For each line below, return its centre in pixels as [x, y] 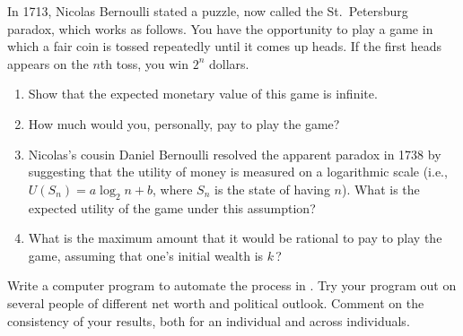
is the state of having [272, 189]
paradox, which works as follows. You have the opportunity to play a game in [220, 28]
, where [173, 189]
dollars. [229, 63]
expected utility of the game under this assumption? [172, 207]
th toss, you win [144, 63]
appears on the [48, 63]
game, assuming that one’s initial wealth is [146, 255]
